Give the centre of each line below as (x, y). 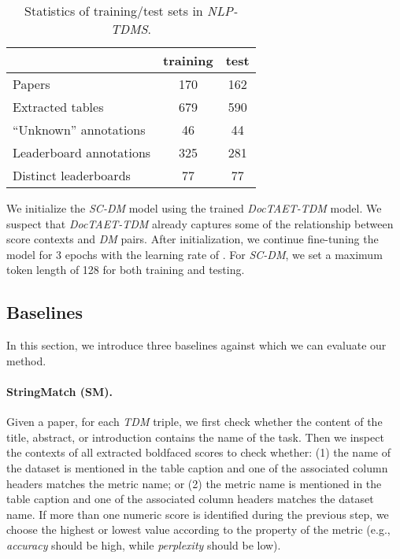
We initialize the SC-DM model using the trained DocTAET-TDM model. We (194, 208)
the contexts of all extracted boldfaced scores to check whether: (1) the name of (198, 452)
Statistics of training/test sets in (114, 11)
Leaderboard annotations (82, 152)
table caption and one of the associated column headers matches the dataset (190, 499)
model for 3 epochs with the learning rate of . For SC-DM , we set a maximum (194, 254)
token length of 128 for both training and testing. (126, 270)
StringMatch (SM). (59, 391)
